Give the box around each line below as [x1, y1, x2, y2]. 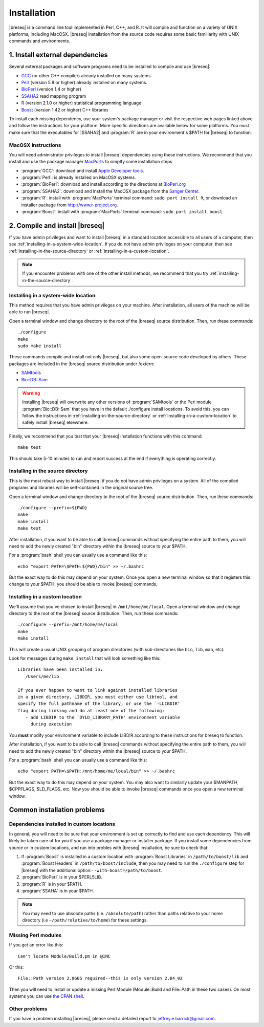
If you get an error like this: [9, 942, 64, 948]
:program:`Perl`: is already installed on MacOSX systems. [21, 175, 136, 180]
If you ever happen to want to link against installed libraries [18, 687, 178, 693]
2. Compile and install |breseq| [9, 221, 105, 230]
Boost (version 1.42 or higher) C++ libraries [21, 107, 109, 112]
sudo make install [18, 343, 62, 349]
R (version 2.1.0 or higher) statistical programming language [21, 100, 142, 106]
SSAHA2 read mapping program [21, 93, 87, 99]
